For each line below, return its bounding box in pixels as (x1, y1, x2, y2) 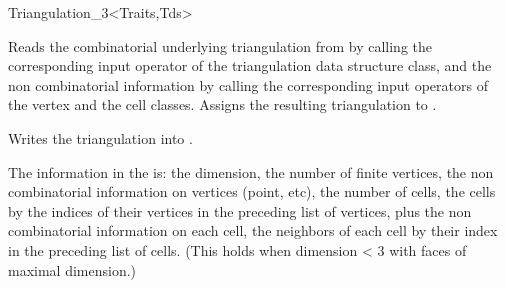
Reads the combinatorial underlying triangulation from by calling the (8, 35, 432, 56)
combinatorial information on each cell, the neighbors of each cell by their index (8, 220, 498, 241)
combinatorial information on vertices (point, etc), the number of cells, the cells (8, 181, 496, 202)
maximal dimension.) (8, 259, 137, 280)
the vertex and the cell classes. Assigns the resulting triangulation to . (8, 94, 437, 115)
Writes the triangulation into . (8, 127, 193, 148)
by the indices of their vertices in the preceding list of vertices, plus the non (8, 200, 472, 221)
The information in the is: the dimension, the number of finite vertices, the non (8, 161, 494, 182)
